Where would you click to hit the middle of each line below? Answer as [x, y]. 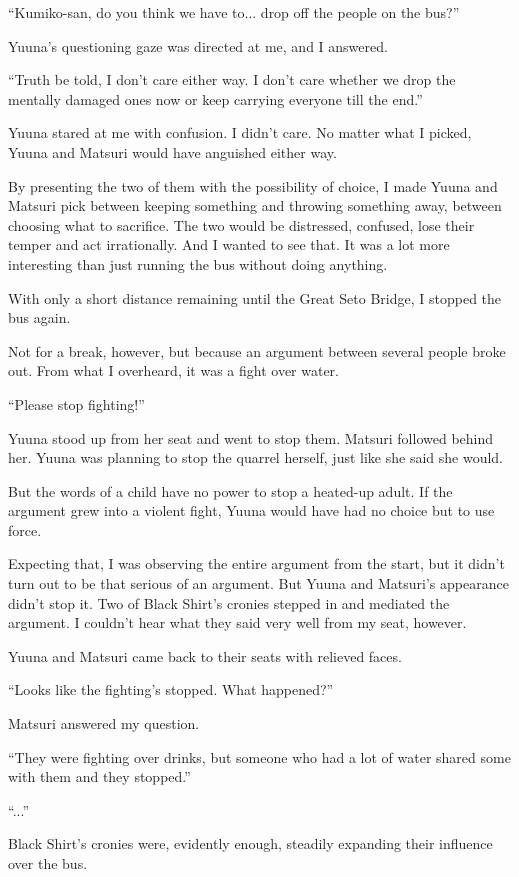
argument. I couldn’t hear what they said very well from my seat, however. [237, 622]
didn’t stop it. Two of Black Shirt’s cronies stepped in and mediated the [229, 602]
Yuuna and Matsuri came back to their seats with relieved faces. [205, 655]
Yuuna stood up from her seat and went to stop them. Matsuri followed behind [251, 437]
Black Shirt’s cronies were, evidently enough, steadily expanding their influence [250, 843]
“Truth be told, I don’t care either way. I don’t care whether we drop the [232, 79]
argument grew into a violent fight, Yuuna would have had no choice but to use [251, 510]
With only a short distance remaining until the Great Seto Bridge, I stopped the [255, 297]
